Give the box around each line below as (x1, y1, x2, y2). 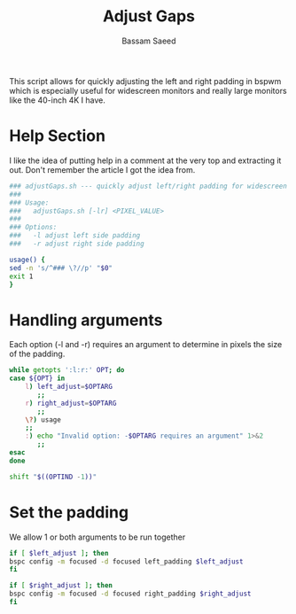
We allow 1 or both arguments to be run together (9, 532, 186, 542)
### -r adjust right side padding (9, 239, 144, 248)
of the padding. (9, 348, 66, 360)
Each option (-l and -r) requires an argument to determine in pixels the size (9, 339, 283, 350)
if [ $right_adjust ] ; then (9, 581, 113, 590)
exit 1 (9, 272, 34, 281)
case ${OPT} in (9, 374, 66, 383)
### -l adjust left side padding (9, 231, 141, 240)
